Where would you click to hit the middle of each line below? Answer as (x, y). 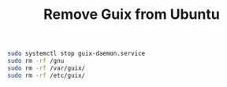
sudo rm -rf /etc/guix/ (47, 75)
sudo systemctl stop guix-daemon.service (76, 54)
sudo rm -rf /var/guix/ (47, 68)
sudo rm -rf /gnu (36, 61)
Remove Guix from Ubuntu (132, 14)
